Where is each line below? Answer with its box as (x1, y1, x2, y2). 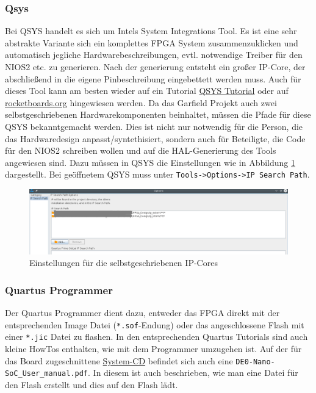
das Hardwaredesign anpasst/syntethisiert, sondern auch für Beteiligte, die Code (5, 132, 306, 145)
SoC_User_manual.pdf (5, 369, 88, 378)
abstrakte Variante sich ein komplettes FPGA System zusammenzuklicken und (5, 36, 298, 49)
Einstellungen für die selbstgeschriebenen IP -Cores (29, 256, 218, 269)
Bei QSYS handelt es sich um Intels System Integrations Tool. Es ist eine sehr (5, 24, 297, 37)
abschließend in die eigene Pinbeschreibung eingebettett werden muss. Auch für (5, 72, 301, 85)
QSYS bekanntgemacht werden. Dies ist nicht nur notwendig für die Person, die (5, 120, 303, 132)
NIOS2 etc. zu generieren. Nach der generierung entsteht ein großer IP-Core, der (5, 60, 306, 73)
